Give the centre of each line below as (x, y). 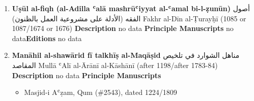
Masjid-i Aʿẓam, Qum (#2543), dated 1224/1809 (101, 92)
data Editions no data (47, 38)
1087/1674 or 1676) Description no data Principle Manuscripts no (123, 28)
